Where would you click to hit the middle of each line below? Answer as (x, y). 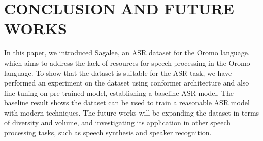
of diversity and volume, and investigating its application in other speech (118, 122)
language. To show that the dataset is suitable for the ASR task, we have (118, 73)
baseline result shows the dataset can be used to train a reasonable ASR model (127, 103)
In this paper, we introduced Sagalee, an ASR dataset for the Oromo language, (127, 53)
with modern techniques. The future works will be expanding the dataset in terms (132, 112)
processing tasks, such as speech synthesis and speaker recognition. (108, 133)
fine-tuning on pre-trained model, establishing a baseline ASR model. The (119, 92)
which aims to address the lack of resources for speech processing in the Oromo (127, 62)
